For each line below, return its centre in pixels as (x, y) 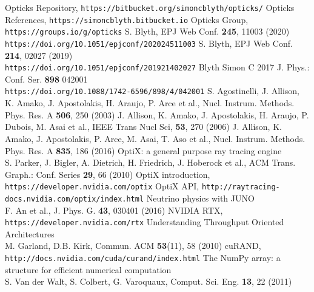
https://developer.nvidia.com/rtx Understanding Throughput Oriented (145, 222)
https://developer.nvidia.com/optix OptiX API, (102, 186)
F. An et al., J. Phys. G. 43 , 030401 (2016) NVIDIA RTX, (114, 210)
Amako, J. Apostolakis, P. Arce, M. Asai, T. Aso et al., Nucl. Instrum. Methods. (155, 138)
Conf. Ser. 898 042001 (46, 79)
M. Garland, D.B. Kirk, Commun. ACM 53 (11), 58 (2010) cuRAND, (133, 246)
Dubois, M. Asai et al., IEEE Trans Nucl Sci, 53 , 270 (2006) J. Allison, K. (143, 127)
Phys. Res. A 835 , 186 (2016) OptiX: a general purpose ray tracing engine (143, 150)
